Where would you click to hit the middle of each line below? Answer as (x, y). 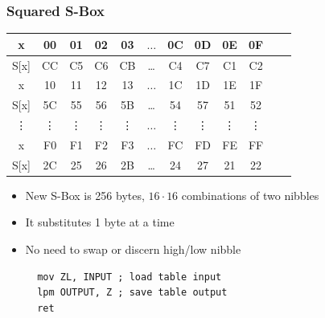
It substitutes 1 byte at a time (100, 222)
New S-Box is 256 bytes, (85, 195)
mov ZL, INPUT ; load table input (130, 277)
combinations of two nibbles (250, 195)
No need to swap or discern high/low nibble (133, 249)
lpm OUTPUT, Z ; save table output (132, 293)
